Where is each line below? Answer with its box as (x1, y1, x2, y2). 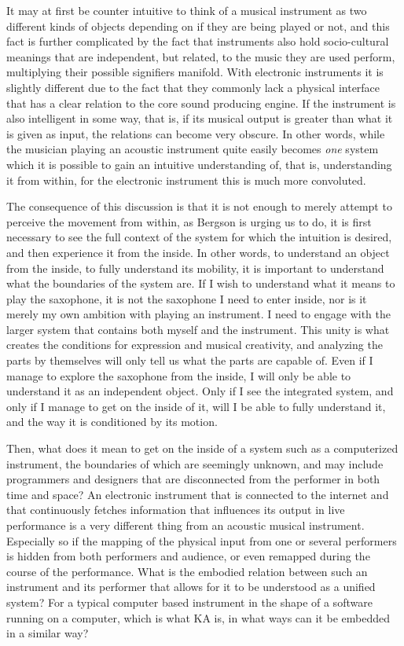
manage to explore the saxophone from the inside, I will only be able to (6, 367, 351, 384)
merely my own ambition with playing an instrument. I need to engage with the (6, 306, 391, 322)
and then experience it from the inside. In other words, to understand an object (6, 244, 390, 260)
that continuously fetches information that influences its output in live (6, 501, 345, 518)
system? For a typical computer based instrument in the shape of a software (6, 593, 373, 610)
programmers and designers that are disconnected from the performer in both (6, 471, 380, 487)
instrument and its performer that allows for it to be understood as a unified (6, 578, 376, 595)
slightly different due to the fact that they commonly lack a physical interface (6, 79, 380, 95)
